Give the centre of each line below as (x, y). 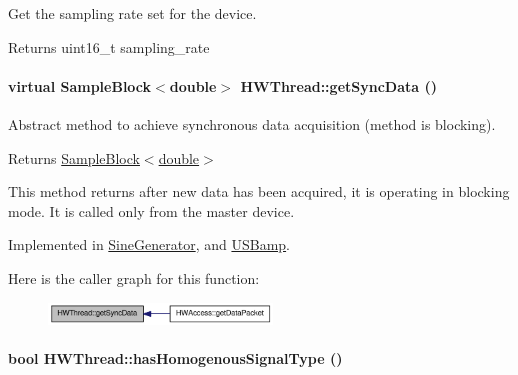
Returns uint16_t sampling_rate (109, 46)
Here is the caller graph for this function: (134, 277)
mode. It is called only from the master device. (151, 210)
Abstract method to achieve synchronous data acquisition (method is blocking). (252, 123)
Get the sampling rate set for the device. (132, 13)
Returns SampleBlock (74, 157)
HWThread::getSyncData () (338, 85)
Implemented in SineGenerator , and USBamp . (149, 244)
